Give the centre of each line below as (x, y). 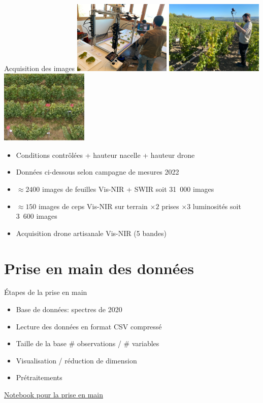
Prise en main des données (99, 268)
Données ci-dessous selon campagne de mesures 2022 (97, 172)
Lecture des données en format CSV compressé (89, 326)
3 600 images (37, 216)
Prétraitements (39, 377)
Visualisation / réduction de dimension (76, 360)
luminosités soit (217, 206)
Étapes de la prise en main (46, 292)
